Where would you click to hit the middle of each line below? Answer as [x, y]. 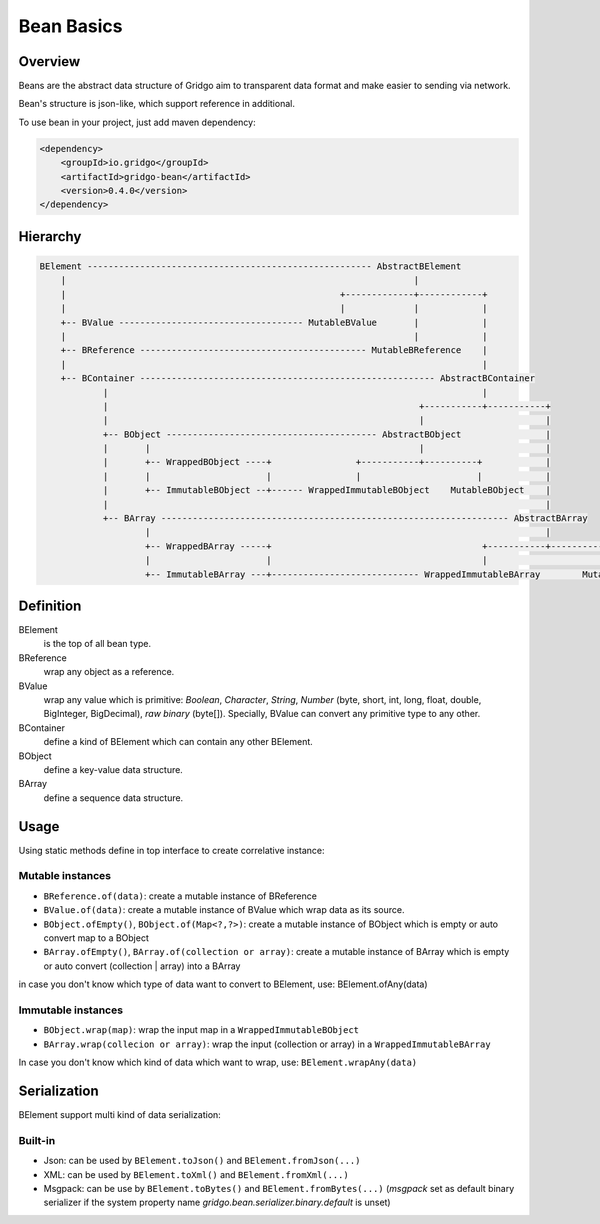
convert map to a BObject [96, 937]
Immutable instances [71, 1010]
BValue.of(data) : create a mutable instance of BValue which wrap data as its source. [224, 910]
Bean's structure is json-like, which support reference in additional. [156, 104]
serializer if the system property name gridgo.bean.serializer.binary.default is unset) [217, 1202]
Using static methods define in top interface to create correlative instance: [171, 850]
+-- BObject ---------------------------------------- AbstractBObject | [327, 434]
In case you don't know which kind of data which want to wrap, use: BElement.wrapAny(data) [218, 1062]
